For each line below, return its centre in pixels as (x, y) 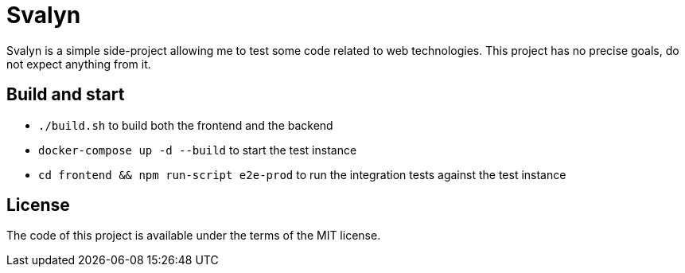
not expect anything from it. (79, 64)
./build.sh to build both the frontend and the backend (186, 125)
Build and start (66, 95)
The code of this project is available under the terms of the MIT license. (194, 236)
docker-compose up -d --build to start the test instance (198, 150)
